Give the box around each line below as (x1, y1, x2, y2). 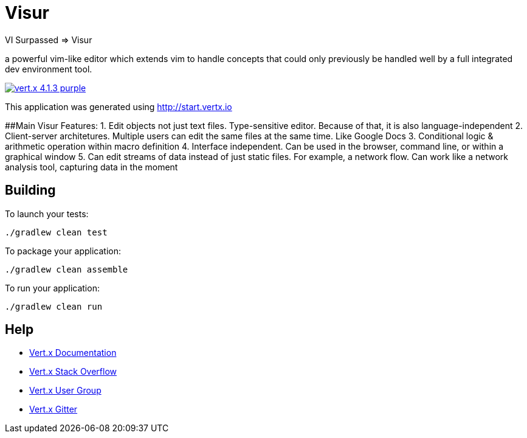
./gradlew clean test (5, 227, 108, 237)
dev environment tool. (5, 63, 92, 74)
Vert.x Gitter (29, 404, 78, 415)
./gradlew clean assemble (5, 264, 128, 274)
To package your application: (5, 245, 122, 256)
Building (5, 182, 56, 198)
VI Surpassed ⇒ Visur (5, 34, 92, 45)
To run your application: (5, 282, 100, 293)
